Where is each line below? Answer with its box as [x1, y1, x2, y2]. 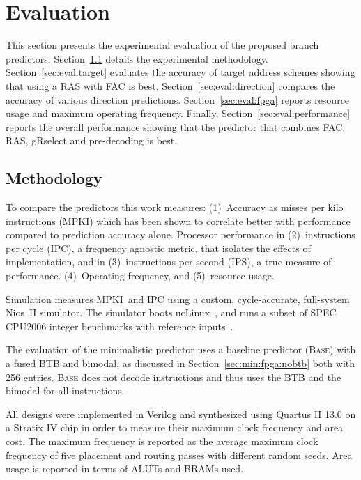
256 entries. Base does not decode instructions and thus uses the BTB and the [6, 369, 341, 384]
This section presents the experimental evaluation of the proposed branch [6, 38, 319, 52]
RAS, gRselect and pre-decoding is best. [6, 133, 178, 148]
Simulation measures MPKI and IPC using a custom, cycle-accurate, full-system [6, 291, 350, 306]
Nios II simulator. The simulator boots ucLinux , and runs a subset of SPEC [6, 305, 337, 320]
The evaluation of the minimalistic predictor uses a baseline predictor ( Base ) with [6, 342, 356, 357]
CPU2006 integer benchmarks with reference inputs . [6, 318, 233, 333]
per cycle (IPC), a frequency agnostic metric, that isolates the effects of [6, 240, 311, 255]
